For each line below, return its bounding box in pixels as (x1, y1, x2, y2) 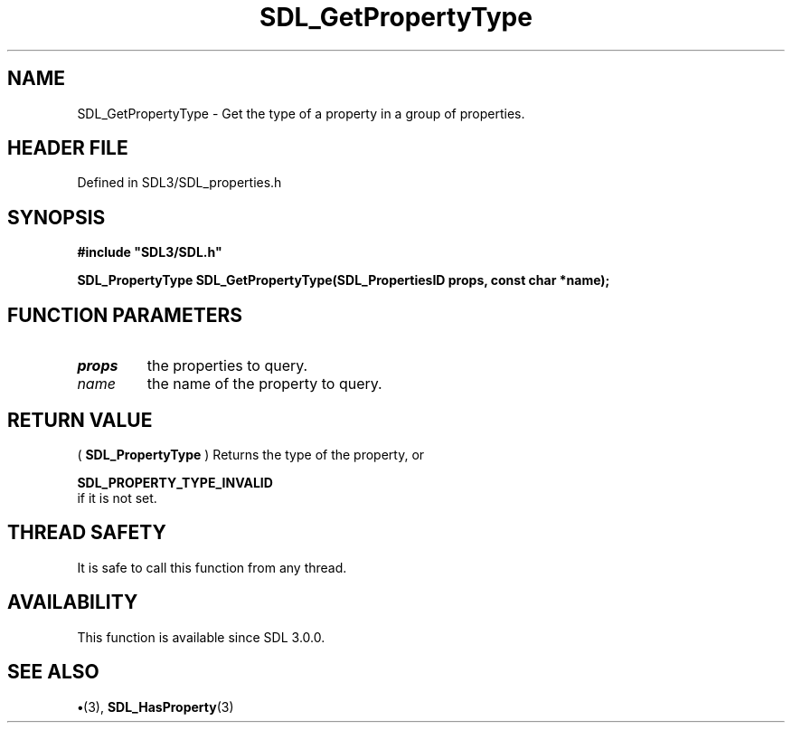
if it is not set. (77, 489, 157, 506)
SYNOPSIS (7, 205, 106, 229)
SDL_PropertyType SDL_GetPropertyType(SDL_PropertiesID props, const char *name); (77, 272, 610, 289)
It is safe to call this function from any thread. (77, 559, 347, 575)
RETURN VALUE (7, 408, 153, 431)
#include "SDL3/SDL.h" (77, 244, 222, 261)
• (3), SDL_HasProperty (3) (77, 698, 234, 715)
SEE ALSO (7, 660, 99, 684)
